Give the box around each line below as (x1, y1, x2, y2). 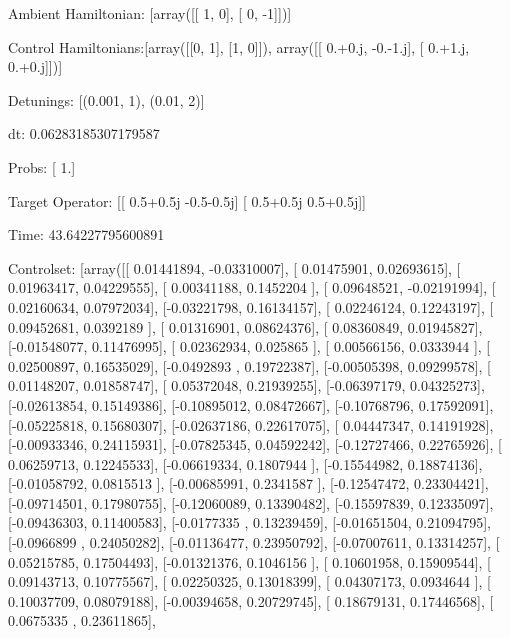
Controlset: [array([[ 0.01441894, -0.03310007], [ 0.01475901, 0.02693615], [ (8, 257, 461, 278)
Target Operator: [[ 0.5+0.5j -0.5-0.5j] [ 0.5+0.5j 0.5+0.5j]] (8, 190, 366, 211)
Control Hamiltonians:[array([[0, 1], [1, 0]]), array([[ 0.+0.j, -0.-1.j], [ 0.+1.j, (8, 36, 470, 57)
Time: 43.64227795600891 (8, 224, 165, 245)
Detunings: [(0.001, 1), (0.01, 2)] (8, 89, 205, 110)
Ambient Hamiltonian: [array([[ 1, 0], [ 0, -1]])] (8, 3, 292, 23)
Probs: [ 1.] (8, 156, 76, 177)
